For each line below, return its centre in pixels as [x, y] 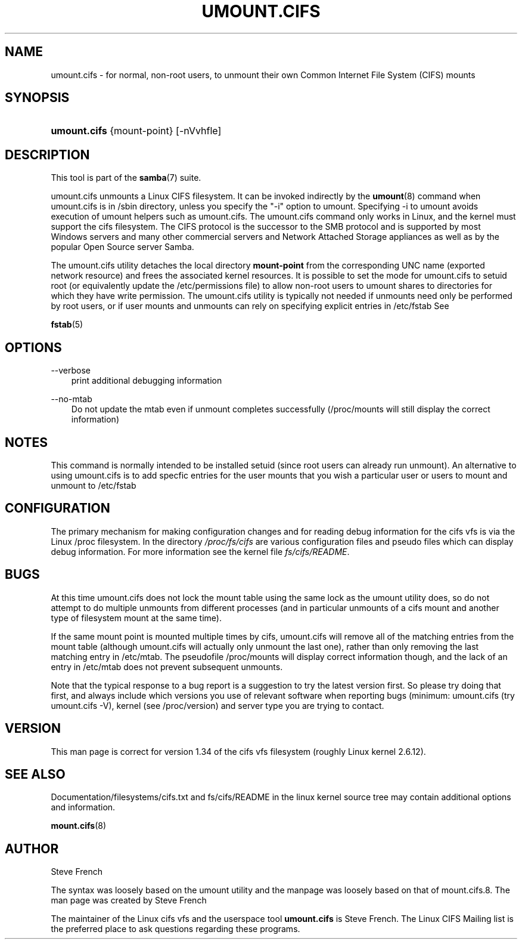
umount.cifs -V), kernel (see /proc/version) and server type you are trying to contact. [218, 705]
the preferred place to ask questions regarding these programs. [175, 929]
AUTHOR [32, 849]
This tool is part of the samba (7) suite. [126, 178]
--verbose [71, 371]
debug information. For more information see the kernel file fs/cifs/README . [200, 551]
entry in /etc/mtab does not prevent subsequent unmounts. [167, 667]
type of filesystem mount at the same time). [136, 618]
